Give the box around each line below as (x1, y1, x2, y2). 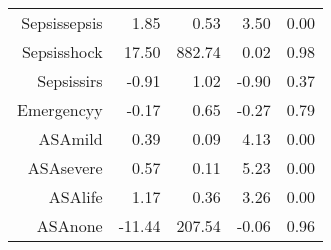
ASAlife (48, 185, 103, 208)
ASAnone (36, 214, 103, 237)
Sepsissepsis (21, 11, 103, 34)
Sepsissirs (37, 69, 103, 92)
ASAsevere (27, 156, 103, 179)
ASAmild (38, 127, 103, 150)
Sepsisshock (21, 40, 103, 63)
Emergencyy (17, 98, 103, 121)
